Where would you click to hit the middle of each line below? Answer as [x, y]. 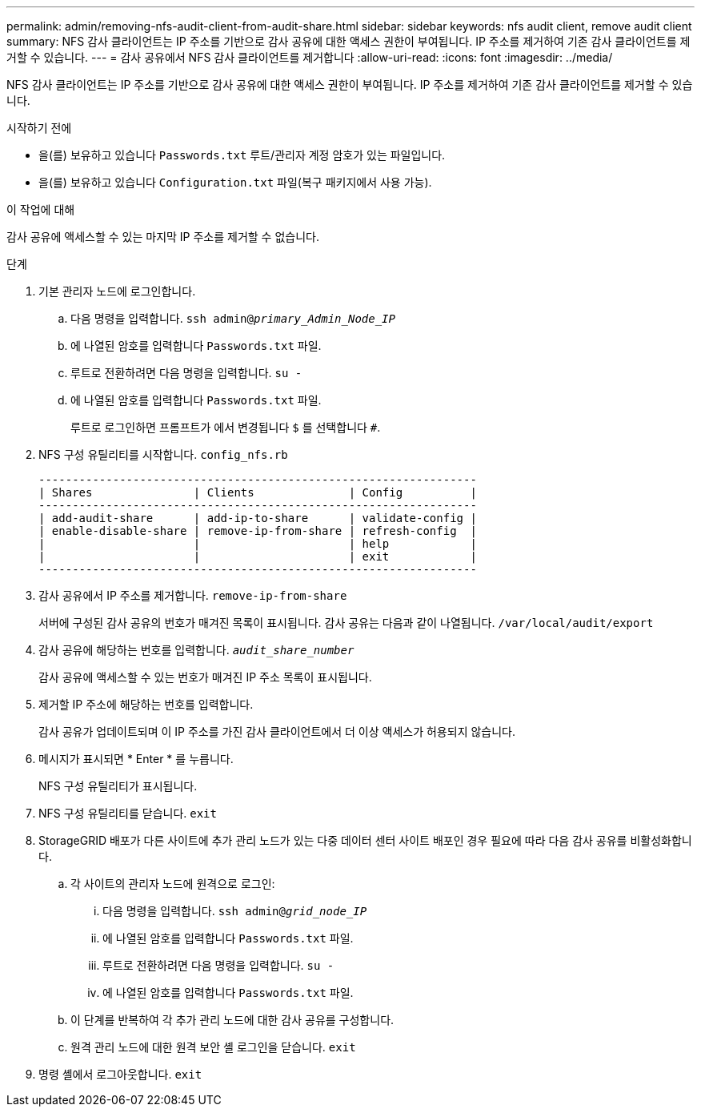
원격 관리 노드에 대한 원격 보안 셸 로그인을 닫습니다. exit [213, 1047]
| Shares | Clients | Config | [258, 492]
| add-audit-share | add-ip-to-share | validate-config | [258, 518]
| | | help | [258, 544]
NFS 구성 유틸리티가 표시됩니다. [118, 786]
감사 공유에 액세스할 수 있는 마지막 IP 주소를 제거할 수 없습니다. [163, 237]
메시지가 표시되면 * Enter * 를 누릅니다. [136, 759]
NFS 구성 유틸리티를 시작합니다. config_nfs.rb [163, 454]
